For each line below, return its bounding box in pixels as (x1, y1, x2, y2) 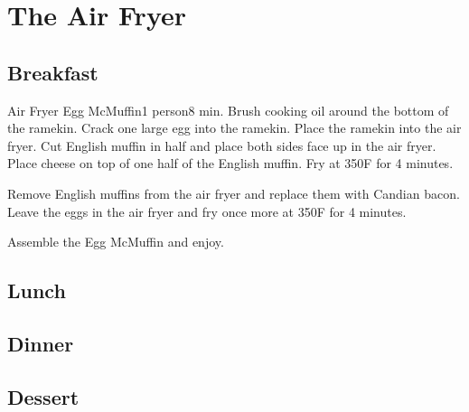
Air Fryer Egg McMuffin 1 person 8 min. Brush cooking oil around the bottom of (7, 100, 449, 119)
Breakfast (7, 58, 98, 86)
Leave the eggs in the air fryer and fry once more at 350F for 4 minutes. (7, 201, 407, 220)
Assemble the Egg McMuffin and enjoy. (7, 232, 224, 251)
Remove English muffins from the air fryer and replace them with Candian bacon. (7, 183, 460, 202)
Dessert (7, 382, 80, 410)
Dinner (7, 329, 74, 357)
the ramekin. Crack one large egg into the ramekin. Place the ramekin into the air (7, 118, 462, 137)
